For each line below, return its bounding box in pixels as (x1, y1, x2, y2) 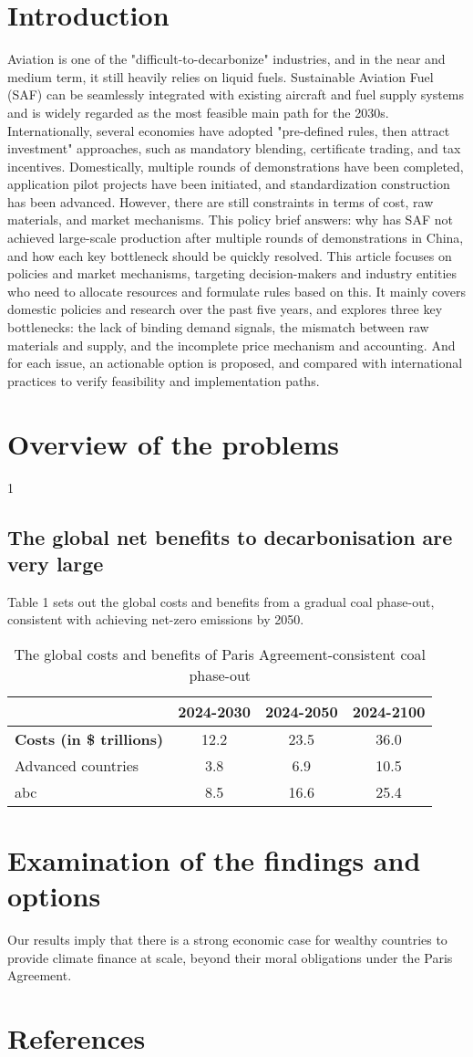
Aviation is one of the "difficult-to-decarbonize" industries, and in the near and (7, 49, 446, 68)
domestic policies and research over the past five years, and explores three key (7, 299, 443, 319)
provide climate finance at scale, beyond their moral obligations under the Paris (7, 947, 453, 967)
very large (7, 549, 104, 577)
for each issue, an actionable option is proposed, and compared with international (7, 353, 463, 372)
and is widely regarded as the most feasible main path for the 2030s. (7, 102, 389, 121)
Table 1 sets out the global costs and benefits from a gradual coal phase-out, (7, 591, 435, 611)
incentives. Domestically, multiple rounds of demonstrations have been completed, (7, 156, 464, 175)
